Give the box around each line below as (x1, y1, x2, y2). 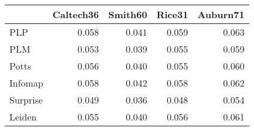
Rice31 (156, 8, 188, 21)
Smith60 (108, 8, 147, 21)
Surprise (9, 93, 43, 106)
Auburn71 (197, 8, 245, 21)
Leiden (9, 110, 37, 123)
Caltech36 (52, 8, 99, 21)
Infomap (9, 76, 43, 89)
